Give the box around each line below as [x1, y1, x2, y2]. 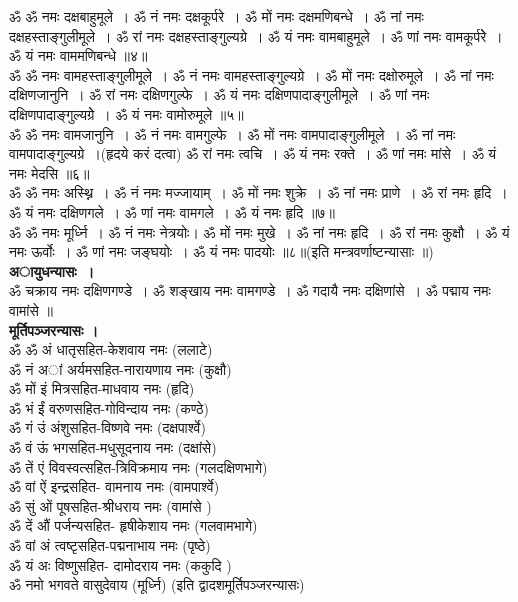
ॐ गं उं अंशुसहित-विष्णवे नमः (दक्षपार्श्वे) [9, 417, 206, 438]
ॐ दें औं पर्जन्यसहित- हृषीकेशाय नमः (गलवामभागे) [9, 515, 258, 536]
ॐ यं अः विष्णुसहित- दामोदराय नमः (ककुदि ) [9, 554, 232, 575]
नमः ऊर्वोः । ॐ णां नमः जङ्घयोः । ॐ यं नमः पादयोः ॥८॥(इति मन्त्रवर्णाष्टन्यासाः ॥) [9, 241, 434, 262]
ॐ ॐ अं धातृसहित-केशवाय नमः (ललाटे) [9, 339, 213, 360]
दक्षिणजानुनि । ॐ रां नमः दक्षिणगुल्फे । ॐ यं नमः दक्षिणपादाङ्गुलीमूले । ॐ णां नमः [9, 84, 430, 105]
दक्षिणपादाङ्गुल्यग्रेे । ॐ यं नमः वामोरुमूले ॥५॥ [9, 103, 244, 124]
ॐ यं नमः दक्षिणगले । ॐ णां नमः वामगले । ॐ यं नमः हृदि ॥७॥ [9, 201, 335, 222]
